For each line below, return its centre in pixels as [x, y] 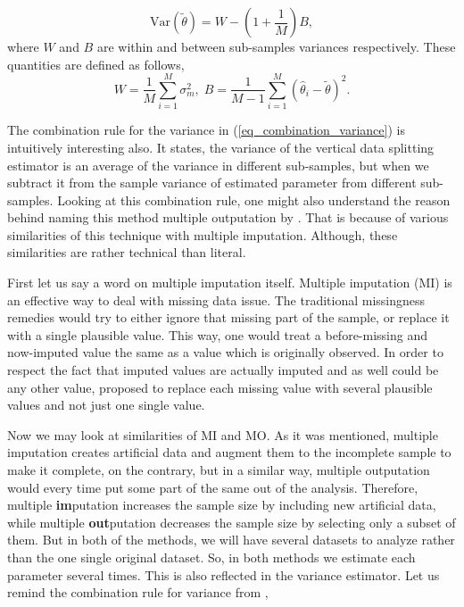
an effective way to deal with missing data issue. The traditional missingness [216, 299]
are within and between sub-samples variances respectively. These [276, 46]
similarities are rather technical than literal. [127, 252]
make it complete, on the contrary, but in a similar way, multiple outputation [219, 470]
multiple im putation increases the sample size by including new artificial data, [222, 505]
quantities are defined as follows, [96, 64]
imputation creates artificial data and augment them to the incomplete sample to [229, 452]
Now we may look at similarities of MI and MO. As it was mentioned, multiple [223, 434]
